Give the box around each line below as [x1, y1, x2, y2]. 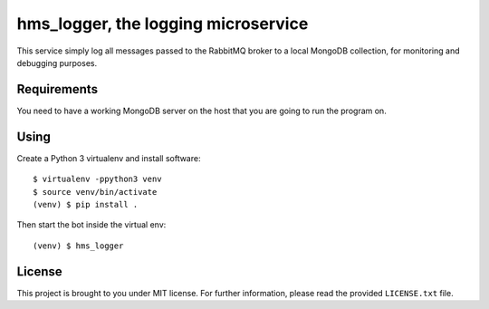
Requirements [16, 82, 99, 97]
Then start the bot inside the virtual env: [16, 219, 167, 230]
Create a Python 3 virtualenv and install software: [16, 152, 201, 163]
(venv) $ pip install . [33, 199, 139, 209]
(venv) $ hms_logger [33, 240, 124, 251]
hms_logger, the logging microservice [16, 14, 309, 34]
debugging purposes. [16, 57, 98, 68]
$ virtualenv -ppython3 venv [33, 174, 162, 185]
